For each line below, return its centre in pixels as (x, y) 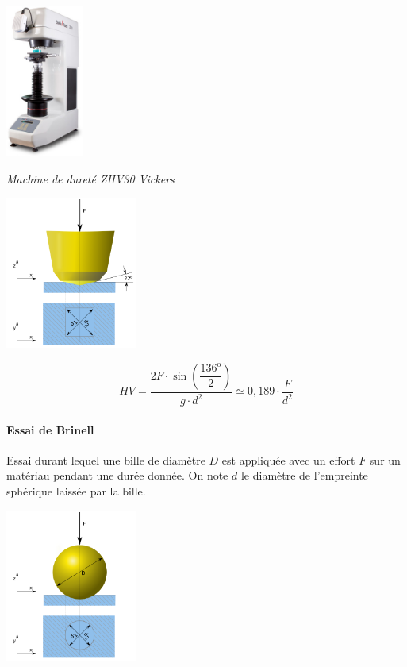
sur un (385, 459)
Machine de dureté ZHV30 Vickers (90, 178)
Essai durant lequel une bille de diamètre (106, 459)
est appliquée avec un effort (288, 459)
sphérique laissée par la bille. (76, 491)
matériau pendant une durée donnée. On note (117, 475)
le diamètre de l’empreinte (304, 475)
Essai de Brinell (50, 429)
